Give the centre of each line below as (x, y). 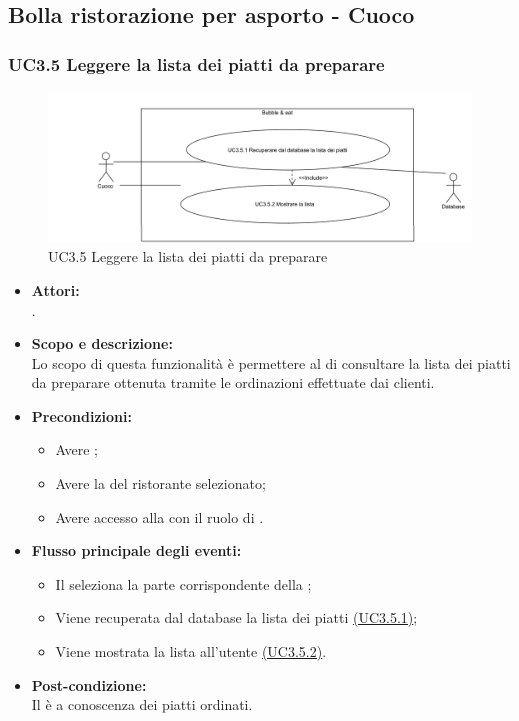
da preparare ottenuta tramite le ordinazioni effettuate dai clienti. (233, 382)
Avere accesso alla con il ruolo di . (159, 516)
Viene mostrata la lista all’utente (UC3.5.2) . (191, 651)
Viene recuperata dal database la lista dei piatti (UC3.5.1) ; (236, 617)
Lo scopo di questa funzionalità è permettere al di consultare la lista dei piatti (271, 362)
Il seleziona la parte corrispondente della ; (183, 583)
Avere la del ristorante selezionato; (160, 483)
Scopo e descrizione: (102, 343)
